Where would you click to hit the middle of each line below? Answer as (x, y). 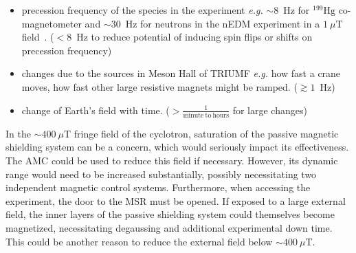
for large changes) (270, 110)
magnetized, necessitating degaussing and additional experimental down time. (169, 228)
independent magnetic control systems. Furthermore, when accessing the (158, 187)
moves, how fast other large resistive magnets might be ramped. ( (159, 86)
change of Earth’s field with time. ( (96, 110)
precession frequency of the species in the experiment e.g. (142, 10)
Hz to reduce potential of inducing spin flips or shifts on (194, 37)
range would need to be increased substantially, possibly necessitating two (161, 174)
